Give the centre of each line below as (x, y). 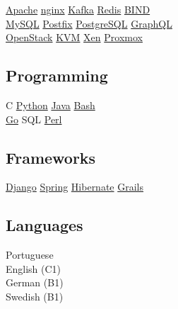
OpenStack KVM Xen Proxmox (74, 37)
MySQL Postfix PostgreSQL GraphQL (89, 23)
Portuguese (30, 255)
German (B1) (35, 282)
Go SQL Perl (34, 119)
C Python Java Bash (51, 105)
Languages (44, 225)
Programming (57, 75)
